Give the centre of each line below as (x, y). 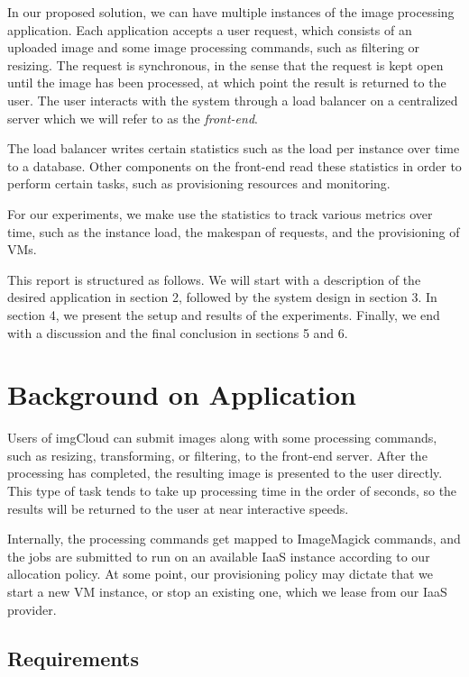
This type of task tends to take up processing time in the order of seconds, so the (232, 490)
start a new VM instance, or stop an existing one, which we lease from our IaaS (227, 591)
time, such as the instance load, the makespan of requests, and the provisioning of (234, 231)
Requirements (73, 658)
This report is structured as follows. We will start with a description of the (214, 279)
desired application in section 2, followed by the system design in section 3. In (222, 297)
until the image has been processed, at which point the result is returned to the (227, 82)
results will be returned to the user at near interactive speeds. (178, 508)
